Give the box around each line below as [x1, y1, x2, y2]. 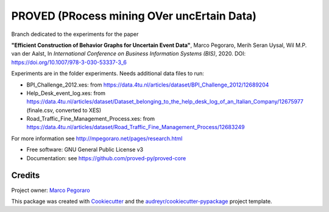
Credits [11, 171, 40, 181]
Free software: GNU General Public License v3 [26, 146, 144, 154]
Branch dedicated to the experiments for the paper [11, 30, 139, 38]
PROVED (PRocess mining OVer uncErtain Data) [11, 9, 257, 23]
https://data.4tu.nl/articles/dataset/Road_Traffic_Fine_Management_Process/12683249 [26, 124, 245, 131]
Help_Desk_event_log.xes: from [26, 89, 106, 97]
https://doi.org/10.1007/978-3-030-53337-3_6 [11, 58, 127, 66]
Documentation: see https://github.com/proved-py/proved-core [26, 154, 186, 161]
